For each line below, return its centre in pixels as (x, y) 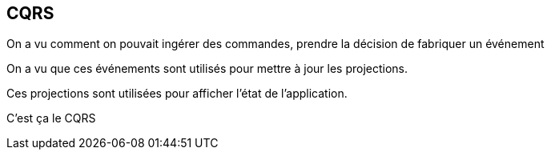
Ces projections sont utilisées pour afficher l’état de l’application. (177, 94)
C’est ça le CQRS (51, 118)
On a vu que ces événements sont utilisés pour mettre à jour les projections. (207, 69)
